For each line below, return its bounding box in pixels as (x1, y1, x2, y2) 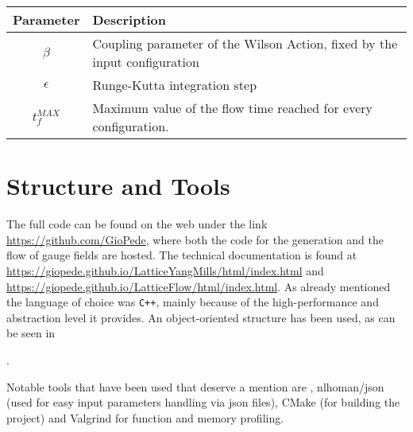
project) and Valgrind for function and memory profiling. (6, 409, 284, 426)
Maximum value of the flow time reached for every (92, 99, 373, 117)
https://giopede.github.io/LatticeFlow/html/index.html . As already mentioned (6, 278, 391, 294)
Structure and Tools (6, 169, 230, 202)
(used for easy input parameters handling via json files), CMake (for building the (6, 394, 400, 411)
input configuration (92, 53, 199, 71)
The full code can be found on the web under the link (6, 216, 268, 232)
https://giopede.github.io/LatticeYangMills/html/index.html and (6, 262, 324, 278)
